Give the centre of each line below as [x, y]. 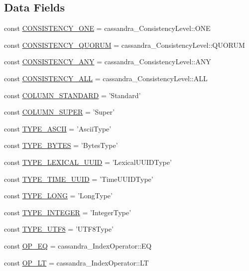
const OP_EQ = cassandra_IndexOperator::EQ [78, 245]
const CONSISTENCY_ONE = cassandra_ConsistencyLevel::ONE [107, 28]
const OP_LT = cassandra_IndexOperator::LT [76, 262]
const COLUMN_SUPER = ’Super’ [59, 112]
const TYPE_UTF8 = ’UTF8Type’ [59, 229]
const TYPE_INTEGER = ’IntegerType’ [68, 212]
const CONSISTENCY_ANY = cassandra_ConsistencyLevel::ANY [108, 62]
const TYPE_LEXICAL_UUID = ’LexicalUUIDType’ [88, 162]
